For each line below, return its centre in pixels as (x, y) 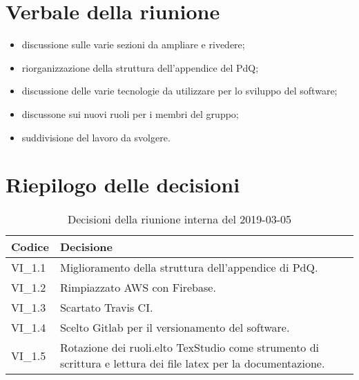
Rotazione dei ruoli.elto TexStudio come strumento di (190, 348)
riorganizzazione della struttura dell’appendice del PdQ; (140, 67)
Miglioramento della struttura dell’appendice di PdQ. (189, 268)
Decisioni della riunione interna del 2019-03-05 (179, 219)
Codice (30, 247)
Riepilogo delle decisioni (123, 184)
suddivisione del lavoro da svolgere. (96, 137)
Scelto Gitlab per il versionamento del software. (175, 328)
